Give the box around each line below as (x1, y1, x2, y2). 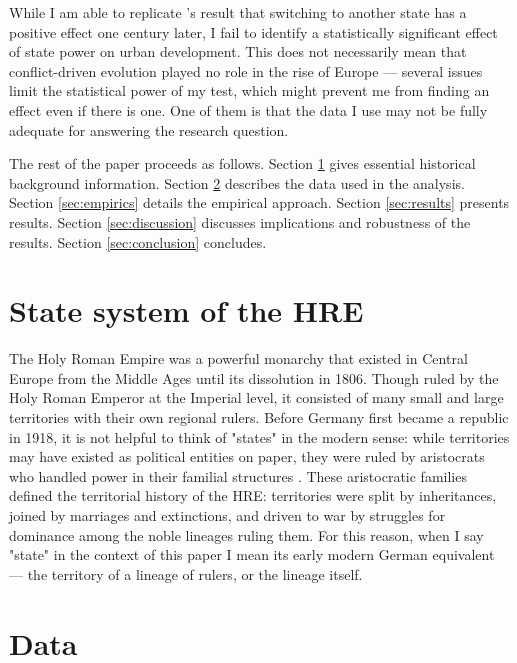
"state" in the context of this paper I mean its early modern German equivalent (9, 544, 495, 565)
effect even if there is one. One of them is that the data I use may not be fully (9, 99, 488, 120)
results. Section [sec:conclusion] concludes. (9, 231, 267, 252)
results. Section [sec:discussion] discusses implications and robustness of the (9, 211, 471, 232)
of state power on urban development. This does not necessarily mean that (9, 41, 467, 62)
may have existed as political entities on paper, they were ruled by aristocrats (9, 446, 485, 467)
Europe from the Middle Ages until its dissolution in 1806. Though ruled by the (9, 367, 499, 388)
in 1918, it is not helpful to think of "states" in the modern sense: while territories (9, 426, 510, 447)
